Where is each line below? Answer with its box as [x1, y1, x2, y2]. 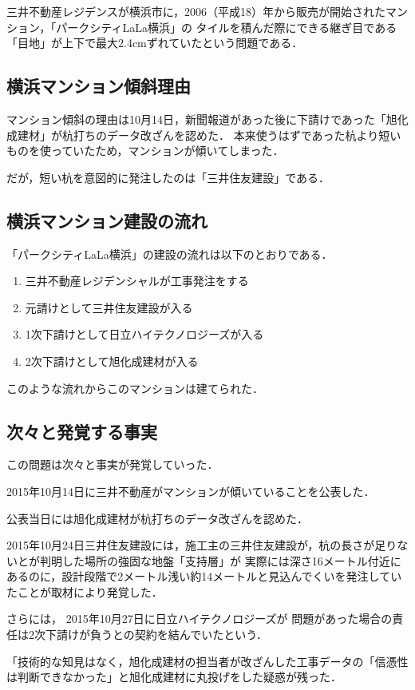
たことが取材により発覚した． [6, 583, 163, 600]
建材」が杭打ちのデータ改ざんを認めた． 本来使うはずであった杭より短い [17, 126, 401, 143]
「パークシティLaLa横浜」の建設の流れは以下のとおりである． [6, 245, 333, 262]
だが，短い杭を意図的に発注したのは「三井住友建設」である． [6, 169, 330, 185]
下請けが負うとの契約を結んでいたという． [45, 626, 268, 643]
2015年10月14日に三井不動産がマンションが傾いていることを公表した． [6, 482, 375, 499]
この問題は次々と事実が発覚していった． [6, 456, 219, 473]
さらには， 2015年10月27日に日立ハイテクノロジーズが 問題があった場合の [6, 610, 393, 627]
